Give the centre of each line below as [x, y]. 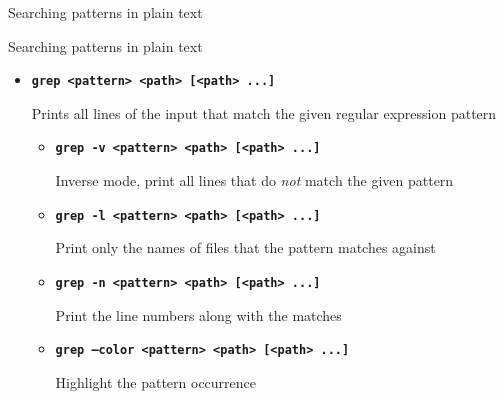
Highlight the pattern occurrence [156, 381]
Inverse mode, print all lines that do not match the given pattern [254, 180]
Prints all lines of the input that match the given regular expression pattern [264, 112]
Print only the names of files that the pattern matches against [245, 247]
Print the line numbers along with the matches [198, 314]
